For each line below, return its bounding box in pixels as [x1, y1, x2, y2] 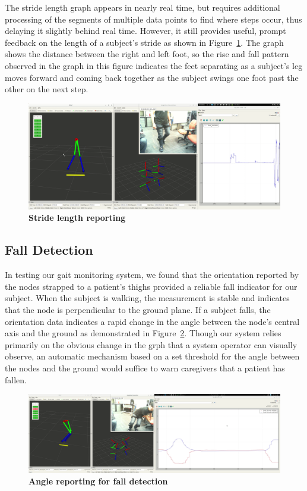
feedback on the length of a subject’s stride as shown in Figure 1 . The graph [5, 36, 284, 48]
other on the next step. [5, 83, 88, 95]
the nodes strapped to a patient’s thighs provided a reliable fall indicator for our [5, 280, 297, 292]
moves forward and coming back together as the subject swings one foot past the [5, 71, 299, 83]
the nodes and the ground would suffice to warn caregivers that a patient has [5, 361, 285, 374]
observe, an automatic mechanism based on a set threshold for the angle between [5, 350, 300, 362]
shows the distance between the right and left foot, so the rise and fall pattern [5, 48, 289, 60]
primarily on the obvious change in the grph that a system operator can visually [5, 338, 297, 351]
